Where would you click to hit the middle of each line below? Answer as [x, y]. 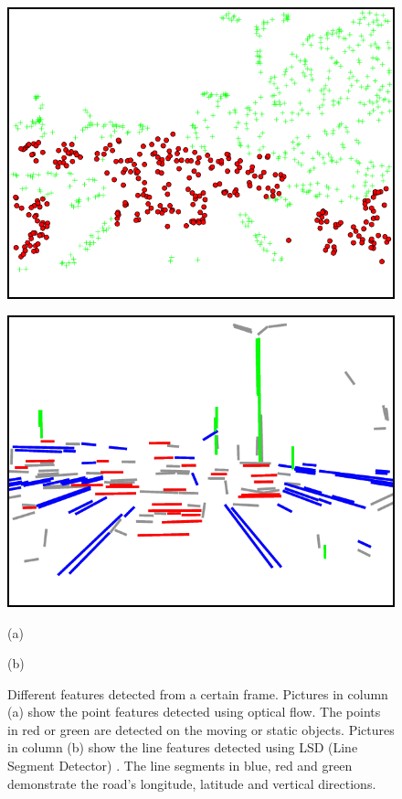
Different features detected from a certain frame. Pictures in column [198, 693]
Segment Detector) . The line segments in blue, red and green [180, 766]
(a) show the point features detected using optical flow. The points [194, 712]
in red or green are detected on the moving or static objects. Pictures [201, 729]
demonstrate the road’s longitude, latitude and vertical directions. [192, 783]
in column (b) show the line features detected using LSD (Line [183, 747]
